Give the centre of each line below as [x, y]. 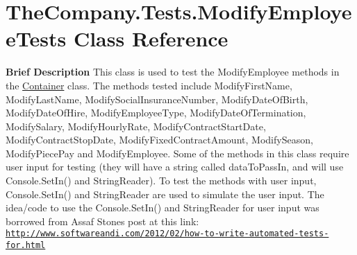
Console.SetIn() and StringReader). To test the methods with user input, [161, 181]
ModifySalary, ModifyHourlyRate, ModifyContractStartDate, [136, 126]
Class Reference [151, 38]
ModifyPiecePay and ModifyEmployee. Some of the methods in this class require [177, 153]
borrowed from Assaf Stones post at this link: [102, 221]
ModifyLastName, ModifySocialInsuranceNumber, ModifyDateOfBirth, [157, 99]
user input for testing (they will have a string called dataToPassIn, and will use [175, 167]
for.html [26, 246]
